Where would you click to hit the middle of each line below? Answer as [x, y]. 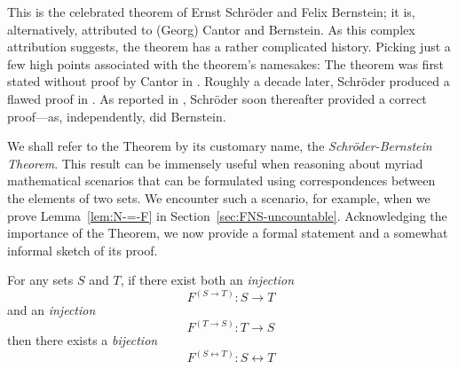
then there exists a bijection [83, 340]
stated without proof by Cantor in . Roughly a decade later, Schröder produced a [229, 81]
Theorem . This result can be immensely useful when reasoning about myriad [215, 163]
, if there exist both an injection [207, 280]
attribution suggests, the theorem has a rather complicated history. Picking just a [229, 47]
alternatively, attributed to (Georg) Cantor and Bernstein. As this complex [211, 29]
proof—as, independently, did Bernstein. [117, 116]
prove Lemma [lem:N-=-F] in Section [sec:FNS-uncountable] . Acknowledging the [227, 215]
